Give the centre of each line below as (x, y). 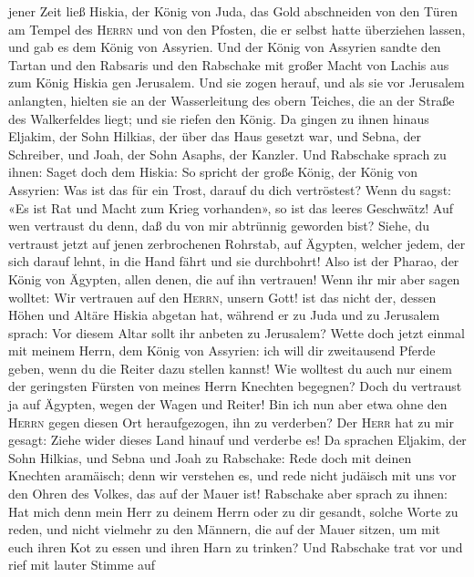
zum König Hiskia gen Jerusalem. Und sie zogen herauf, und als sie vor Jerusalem (237, 82)
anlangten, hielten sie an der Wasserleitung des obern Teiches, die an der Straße (232, 100)
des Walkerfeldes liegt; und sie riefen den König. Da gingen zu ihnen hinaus (219, 118)
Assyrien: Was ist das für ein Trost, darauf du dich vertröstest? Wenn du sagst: (230, 189)
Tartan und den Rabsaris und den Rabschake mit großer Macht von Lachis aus (229, 64)
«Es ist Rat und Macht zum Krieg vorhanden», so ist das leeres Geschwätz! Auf (231, 207)
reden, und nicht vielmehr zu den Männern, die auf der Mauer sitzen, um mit (224, 529)
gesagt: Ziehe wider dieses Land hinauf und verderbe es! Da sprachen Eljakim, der (237, 440)
